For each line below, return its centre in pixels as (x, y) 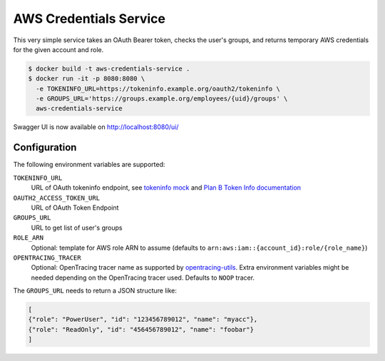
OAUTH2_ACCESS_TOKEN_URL (56, 198)
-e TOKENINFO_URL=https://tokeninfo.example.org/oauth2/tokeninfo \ (158, 88)
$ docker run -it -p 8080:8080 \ (87, 79)
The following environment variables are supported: (89, 165)
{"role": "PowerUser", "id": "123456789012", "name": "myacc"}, (143, 320)
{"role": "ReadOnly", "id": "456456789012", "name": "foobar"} (141, 329)
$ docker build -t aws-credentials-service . (109, 68)
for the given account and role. (58, 49)
